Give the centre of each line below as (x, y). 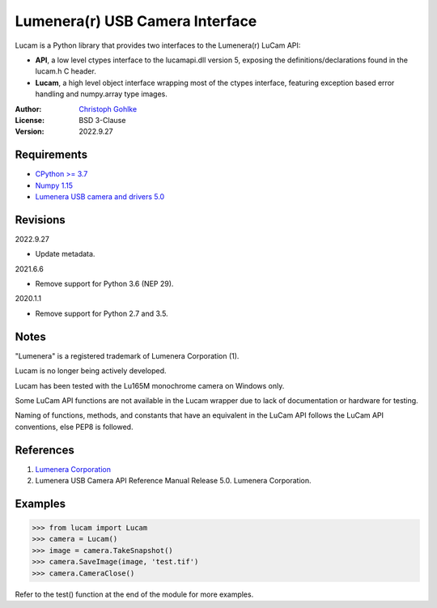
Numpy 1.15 (54, 185)
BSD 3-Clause (102, 120)
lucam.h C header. (66, 71)
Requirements (51, 155)
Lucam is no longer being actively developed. (91, 371)
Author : (28, 108)
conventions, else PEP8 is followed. (74, 427)
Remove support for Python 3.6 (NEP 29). (104, 284)
